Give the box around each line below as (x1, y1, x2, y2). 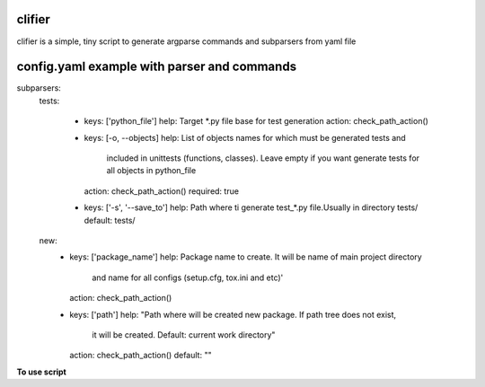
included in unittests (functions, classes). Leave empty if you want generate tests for (106, 153, 420, 163)
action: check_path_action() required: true (84, 185, 240, 197)
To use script (16, 366, 66, 377)
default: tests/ (84, 215, 136, 225)
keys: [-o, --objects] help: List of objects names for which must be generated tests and (84, 132, 406, 143)
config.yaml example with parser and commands (16, 59, 296, 75)
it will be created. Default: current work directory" (92, 329, 276, 340)
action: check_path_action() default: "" (69, 350, 212, 361)
